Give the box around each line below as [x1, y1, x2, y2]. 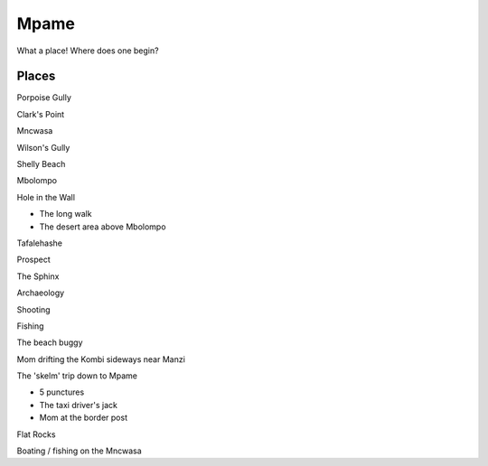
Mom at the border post [39, 412, 128, 424]
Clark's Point [16, 108, 65, 119]
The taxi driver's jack [39, 399, 117, 410]
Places [16, 69, 56, 84]
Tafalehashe [16, 238, 63, 248]
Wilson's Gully [16, 142, 70, 153]
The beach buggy [16, 337, 83, 348]
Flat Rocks [16, 429, 56, 440]
